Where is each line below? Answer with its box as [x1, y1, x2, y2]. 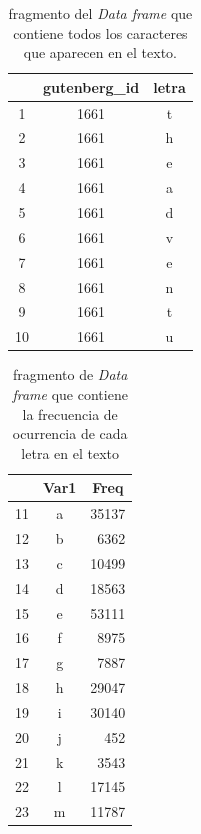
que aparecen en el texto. [23, 42, 177, 63]
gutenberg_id [43, 76, 140, 97]
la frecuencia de [22, 403, 118, 424]
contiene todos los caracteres [13, 22, 188, 43]
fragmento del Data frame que [8, 3, 193, 23]
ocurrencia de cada [12, 423, 128, 444]
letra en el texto [21, 442, 119, 463]
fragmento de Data [13, 364, 128, 385]
